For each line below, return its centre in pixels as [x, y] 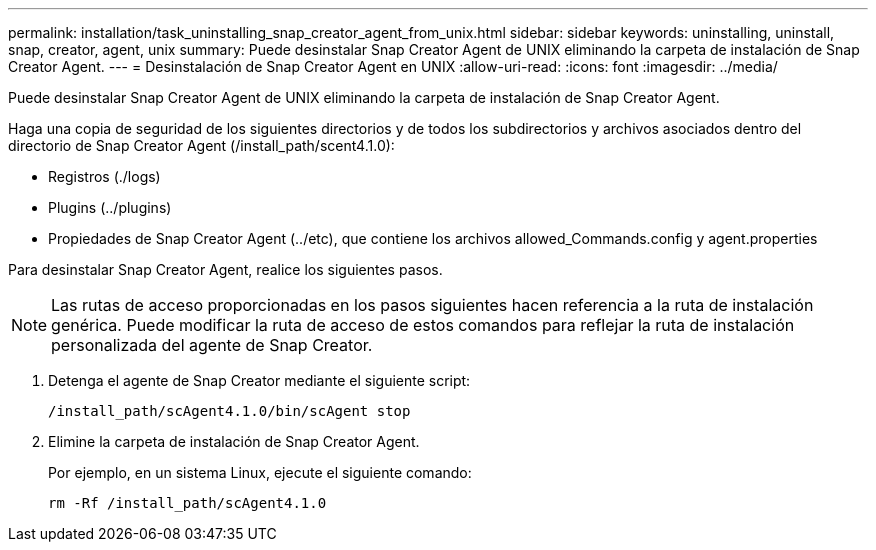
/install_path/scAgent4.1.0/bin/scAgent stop [229, 411]
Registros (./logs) [104, 176]
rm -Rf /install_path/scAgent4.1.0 [187, 503]
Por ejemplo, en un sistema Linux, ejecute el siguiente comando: [260, 472]
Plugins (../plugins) [110, 207]
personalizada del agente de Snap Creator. [212, 345]
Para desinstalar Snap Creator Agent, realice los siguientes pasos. [225, 269]
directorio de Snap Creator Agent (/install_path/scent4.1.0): [201, 145]
